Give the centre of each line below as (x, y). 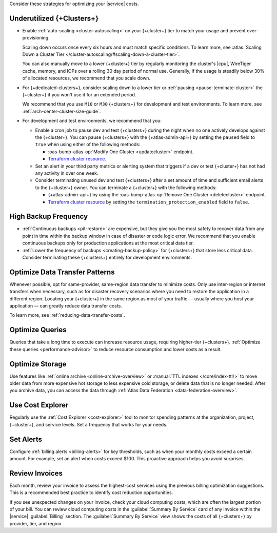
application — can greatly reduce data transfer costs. (66, 306)
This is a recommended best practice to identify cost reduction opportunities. (91, 493)
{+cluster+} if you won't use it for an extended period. (79, 95)
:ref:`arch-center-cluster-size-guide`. (62, 111)
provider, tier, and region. (36, 523)
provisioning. (36, 38)
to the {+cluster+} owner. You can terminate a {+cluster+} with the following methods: (126, 188)
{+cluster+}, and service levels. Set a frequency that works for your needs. (88, 424)
